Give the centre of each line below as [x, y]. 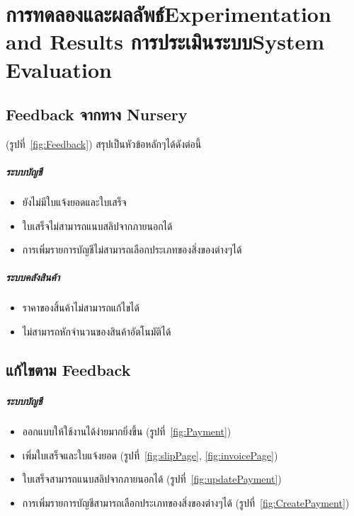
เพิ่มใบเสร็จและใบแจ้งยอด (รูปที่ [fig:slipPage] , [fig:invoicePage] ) [150, 455]
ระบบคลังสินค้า [33, 277]
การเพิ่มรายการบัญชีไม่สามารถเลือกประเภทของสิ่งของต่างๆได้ [132, 250]
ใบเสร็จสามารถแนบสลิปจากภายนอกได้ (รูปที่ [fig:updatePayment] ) [152, 479]
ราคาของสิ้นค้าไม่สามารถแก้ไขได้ [81, 308]
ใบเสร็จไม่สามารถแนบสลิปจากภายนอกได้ [97, 225]
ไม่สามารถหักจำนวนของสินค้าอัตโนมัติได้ [97, 332]
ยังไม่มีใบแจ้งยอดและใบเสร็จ [74, 202]
